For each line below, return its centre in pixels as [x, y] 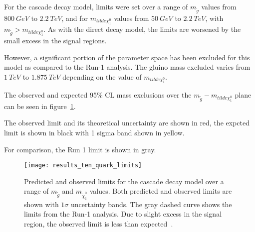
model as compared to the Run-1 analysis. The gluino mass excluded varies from [127, 67]
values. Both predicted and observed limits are [161, 191]
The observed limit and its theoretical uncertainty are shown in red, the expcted [127, 123]
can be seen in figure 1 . [40, 106]
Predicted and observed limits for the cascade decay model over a [124, 181]
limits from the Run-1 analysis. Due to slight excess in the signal [123, 214]
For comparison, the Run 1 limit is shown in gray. [80, 149]
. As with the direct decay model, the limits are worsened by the [142, 29]
